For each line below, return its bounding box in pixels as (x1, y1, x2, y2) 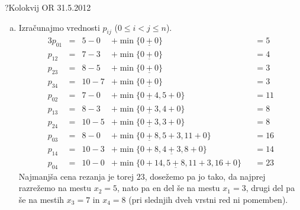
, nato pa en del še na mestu (117, 182, 220, 194)
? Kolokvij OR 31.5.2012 (5, 1, 91, 13)
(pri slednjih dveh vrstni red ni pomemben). (128, 193, 288, 205)
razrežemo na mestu (18, 182, 92, 194)
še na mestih (18, 193, 64, 205)
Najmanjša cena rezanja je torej (18, 170, 134, 182)
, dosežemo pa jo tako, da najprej (144, 170, 266, 182)
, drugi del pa (246, 182, 295, 194)
